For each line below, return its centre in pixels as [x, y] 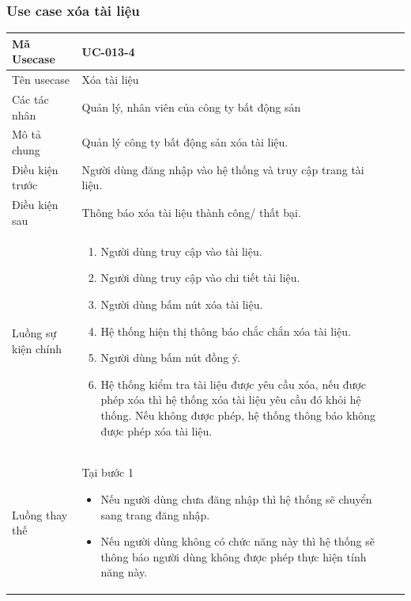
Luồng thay [40, 514]
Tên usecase [41, 80]
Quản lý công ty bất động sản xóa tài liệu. [185, 142]
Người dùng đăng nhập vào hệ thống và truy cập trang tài [223, 169]
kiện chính [37, 348]
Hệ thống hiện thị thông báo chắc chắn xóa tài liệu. [226, 331]
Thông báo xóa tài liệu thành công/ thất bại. [191, 213]
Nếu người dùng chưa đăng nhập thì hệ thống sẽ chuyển [236, 498]
